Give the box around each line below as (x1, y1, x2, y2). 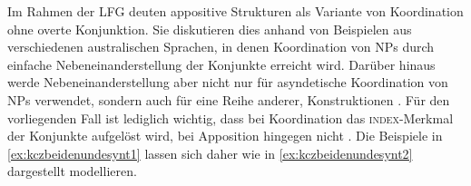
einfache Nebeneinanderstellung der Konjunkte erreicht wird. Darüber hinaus (7, 54, 436, 73)
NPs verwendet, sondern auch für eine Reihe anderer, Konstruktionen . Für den (7, 90, 450, 109)
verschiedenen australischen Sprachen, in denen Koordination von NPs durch (7, 37, 435, 56)
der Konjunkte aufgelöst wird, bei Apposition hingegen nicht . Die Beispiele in (7, 126, 443, 145)
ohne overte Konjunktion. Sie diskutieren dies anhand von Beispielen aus (7, 19, 412, 38)
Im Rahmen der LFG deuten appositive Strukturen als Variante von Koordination (7, 2, 464, 20)
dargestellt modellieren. (7, 162, 137, 181)
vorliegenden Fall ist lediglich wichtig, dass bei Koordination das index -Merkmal (7, 108, 454, 127)
